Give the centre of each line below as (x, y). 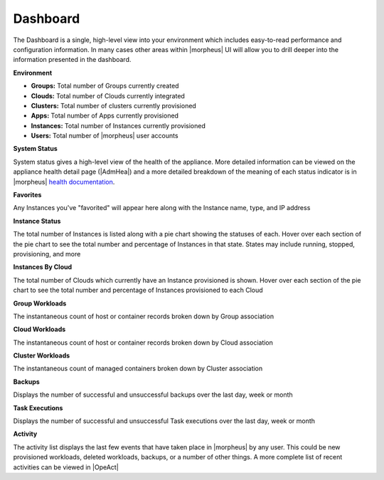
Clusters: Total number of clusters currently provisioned (114, 105)
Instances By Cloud (43, 267)
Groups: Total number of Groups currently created (105, 86)
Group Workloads (40, 303)
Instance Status (37, 221)
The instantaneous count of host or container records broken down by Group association (143, 316)
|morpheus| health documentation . (64, 182)
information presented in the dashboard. (72, 60)
